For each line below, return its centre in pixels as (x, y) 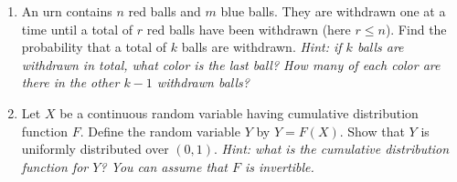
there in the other (70, 82)
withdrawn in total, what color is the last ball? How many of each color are (231, 64)
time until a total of (77, 29)
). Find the (416, 29)
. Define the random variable (160, 131)
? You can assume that (164, 166)
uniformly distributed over (95, 149)
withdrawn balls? (203, 82)
